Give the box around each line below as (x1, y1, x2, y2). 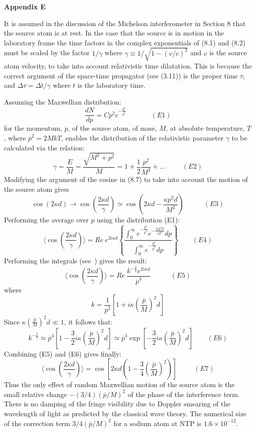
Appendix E (4, 1, 46, 11)
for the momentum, (4, 123, 63, 133)
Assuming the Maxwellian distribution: (4, 96, 122, 107)
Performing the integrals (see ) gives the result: (4, 255, 147, 265)
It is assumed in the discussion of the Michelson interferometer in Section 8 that (4, 18, 246, 28)
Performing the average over (4, 215, 89, 225)
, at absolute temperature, (165, 123, 245, 133)
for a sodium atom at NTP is (113, 418, 202, 428)
